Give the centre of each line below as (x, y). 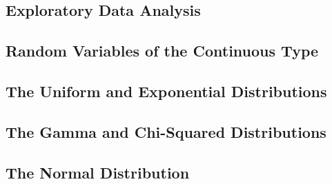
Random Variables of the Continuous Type (162, 51)
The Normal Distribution (98, 172)
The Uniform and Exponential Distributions (166, 91)
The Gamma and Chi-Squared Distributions (166, 131)
